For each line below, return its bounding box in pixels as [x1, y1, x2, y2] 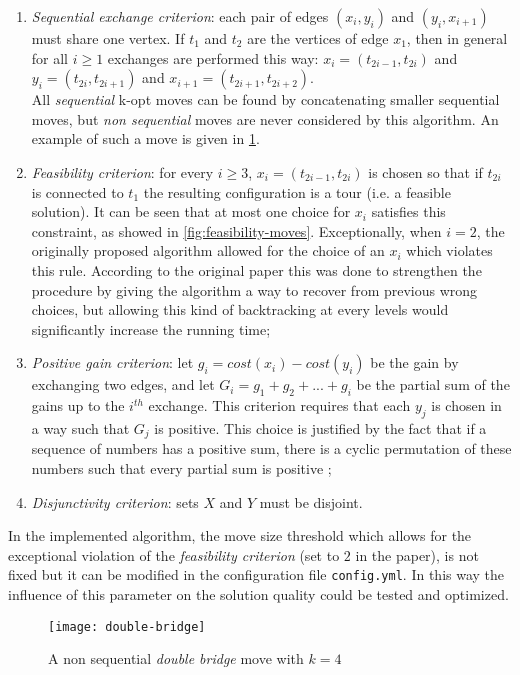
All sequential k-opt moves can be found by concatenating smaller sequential [31, 89, 500, 110]
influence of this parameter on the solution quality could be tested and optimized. [8, 583, 509, 604]
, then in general [406, 28, 508, 48]
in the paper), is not [355, 544, 479, 565]
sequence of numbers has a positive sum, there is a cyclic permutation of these [31, 438, 512, 459]
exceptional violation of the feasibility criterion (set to [8, 544, 340, 565]
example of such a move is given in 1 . [31, 128, 260, 149]
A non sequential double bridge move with [48, 648, 304, 669]
